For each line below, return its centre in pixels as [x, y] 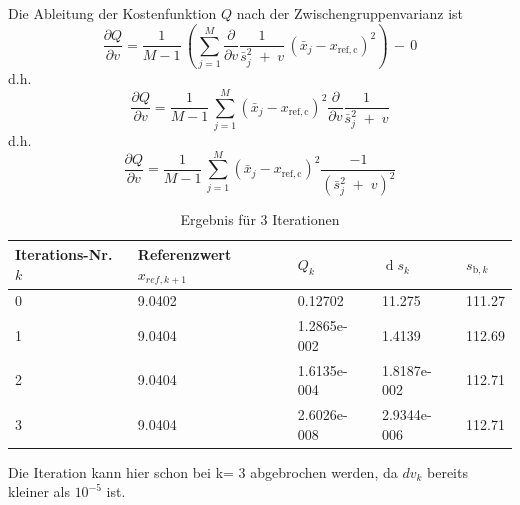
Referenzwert [184, 253]
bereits [447, 471]
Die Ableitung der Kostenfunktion [112, 13]
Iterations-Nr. [64, 254]
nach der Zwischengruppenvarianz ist [350, 13]
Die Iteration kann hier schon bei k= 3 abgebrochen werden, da [203, 471]
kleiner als [39, 491]
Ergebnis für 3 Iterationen [260, 219]
